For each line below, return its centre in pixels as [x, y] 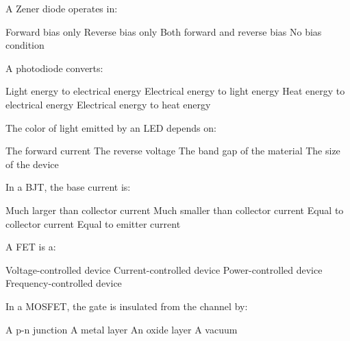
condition [25, 45]
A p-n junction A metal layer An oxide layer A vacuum [122, 329]
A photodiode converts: [54, 68]
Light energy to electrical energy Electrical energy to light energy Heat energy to [175, 91]
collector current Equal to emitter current [93, 223]
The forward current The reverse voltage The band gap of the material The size [173, 151]
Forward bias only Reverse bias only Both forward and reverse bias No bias [164, 31]
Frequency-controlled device [64, 283]
